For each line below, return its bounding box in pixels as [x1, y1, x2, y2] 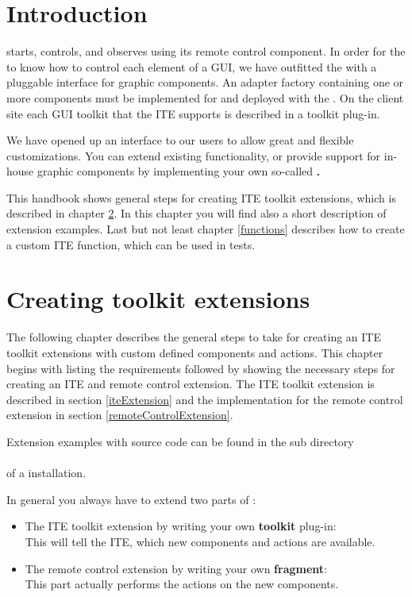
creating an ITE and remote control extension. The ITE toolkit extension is [6, 376, 375, 392]
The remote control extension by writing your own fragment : [25, 560, 327, 576]
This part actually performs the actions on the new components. [25, 576, 339, 592]
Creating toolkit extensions [6, 283, 310, 315]
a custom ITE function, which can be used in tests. [6, 236, 256, 252]
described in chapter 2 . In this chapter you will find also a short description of [6, 205, 387, 221]
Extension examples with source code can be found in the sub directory [6, 433, 354, 449]
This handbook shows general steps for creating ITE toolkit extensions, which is [6, 189, 396, 206]
